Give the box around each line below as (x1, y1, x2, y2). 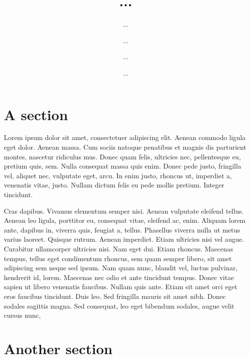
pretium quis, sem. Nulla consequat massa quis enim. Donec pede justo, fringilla (4, 161, 241, 171)
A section (4, 104, 68, 124)
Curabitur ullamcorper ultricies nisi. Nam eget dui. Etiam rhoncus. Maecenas (4, 243, 234, 253)
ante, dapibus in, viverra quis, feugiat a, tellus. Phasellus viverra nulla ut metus (4, 224, 240, 234)
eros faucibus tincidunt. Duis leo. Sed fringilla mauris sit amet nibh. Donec (4, 291, 226, 301)
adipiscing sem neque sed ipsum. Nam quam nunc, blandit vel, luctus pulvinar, (4, 263, 238, 273)
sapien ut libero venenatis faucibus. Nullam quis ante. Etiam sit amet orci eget (4, 281, 237, 292)
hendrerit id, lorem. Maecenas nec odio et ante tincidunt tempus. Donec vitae (4, 272, 234, 282)
